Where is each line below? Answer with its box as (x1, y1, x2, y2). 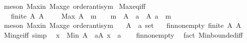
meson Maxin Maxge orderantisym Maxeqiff (3, 1, 146, 11)
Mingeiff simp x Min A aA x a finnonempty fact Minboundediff (3, 29, 243, 40)
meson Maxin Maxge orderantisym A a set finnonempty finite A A (3, 20, 242, 30)
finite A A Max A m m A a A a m (10, 10, 171, 21)
